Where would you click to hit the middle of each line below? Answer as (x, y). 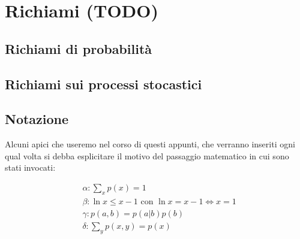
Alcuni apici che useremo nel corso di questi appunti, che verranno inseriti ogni (150, 144)
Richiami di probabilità (79, 48)
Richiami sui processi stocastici (103, 84)
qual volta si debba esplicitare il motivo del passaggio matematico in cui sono (147, 155)
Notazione (37, 119)
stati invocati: (30, 167)
